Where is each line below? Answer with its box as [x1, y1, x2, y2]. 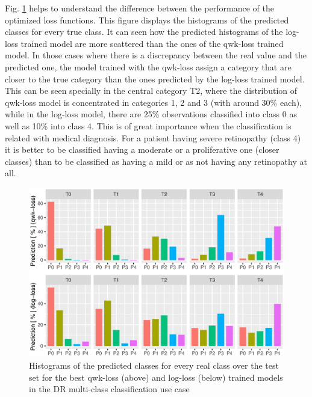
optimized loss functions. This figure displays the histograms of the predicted [5, 13, 289, 26]
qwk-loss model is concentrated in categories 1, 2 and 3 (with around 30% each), [5, 96, 302, 108]
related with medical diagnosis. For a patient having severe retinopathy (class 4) [5, 131, 301, 144]
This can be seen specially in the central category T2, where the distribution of [5, 84, 298, 97]
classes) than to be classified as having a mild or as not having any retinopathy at [5, 155, 307, 167]
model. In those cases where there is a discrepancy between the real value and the [5, 49, 307, 61]
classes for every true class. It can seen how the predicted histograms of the [5, 25, 283, 38]
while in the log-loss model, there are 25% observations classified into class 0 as [5, 108, 297, 120]
